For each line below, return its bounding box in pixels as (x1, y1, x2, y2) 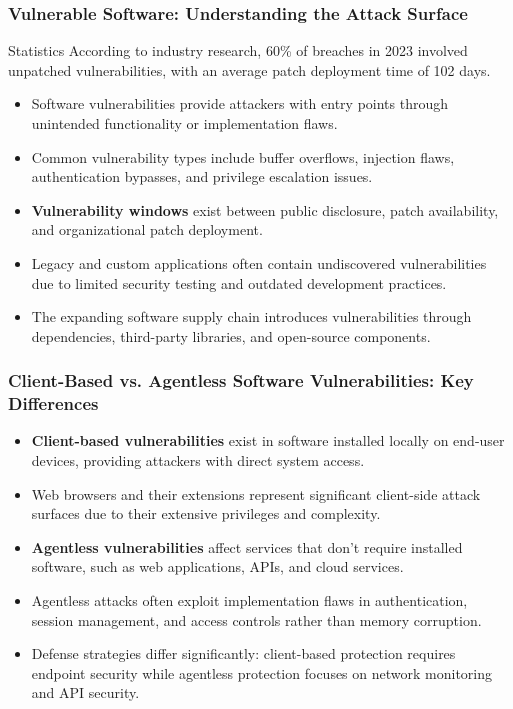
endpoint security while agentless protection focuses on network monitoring (31, 662, 493, 683)
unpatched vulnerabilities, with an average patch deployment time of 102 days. (8, 59, 491, 80)
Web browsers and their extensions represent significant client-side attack (31, 483, 481, 504)
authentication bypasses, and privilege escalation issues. (31, 166, 373, 187)
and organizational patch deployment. (31, 219, 263, 240)
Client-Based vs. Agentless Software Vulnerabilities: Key (8, 368, 474, 393)
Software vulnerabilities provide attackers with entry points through (31, 93, 449, 114)
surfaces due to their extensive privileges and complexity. (31, 503, 381, 524)
